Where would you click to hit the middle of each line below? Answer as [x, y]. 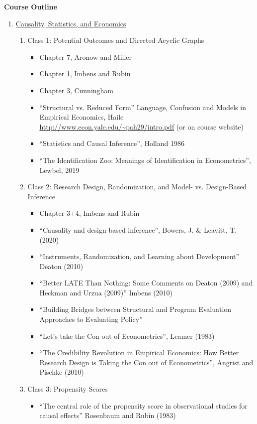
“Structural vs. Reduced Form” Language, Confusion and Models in [143, 107]
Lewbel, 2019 [59, 170]
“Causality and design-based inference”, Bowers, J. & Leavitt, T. [138, 229]
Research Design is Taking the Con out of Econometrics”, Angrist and [146, 362]
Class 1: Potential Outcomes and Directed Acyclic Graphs [116, 40]
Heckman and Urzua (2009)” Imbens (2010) [106, 292]
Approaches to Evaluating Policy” [91, 319]
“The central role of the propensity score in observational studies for [143, 405]
